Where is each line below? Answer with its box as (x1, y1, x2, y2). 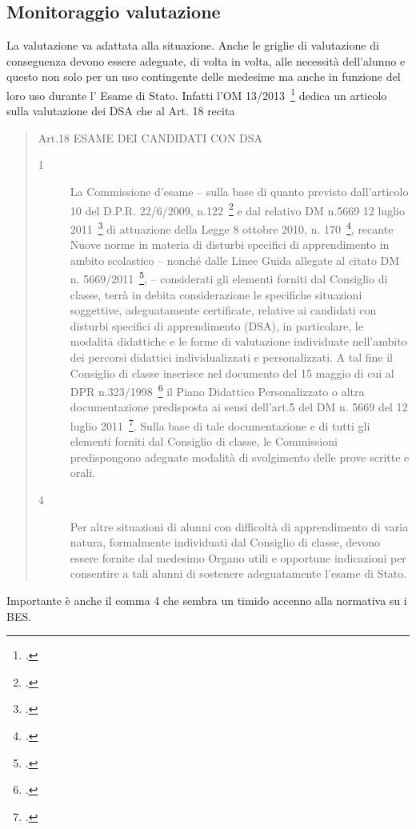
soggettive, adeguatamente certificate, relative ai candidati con (70, 302, 377, 318)
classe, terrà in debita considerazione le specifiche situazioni (70, 286, 362, 302)
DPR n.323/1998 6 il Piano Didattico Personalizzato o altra (70, 381, 365, 399)
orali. (70, 464, 95, 481)
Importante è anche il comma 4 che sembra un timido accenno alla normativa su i (6, 591, 407, 608)
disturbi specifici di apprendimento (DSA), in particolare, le (70, 317, 363, 334)
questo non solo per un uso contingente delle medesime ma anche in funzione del (6, 68, 401, 85)
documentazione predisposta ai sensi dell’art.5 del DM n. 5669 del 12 (70, 398, 408, 415)
